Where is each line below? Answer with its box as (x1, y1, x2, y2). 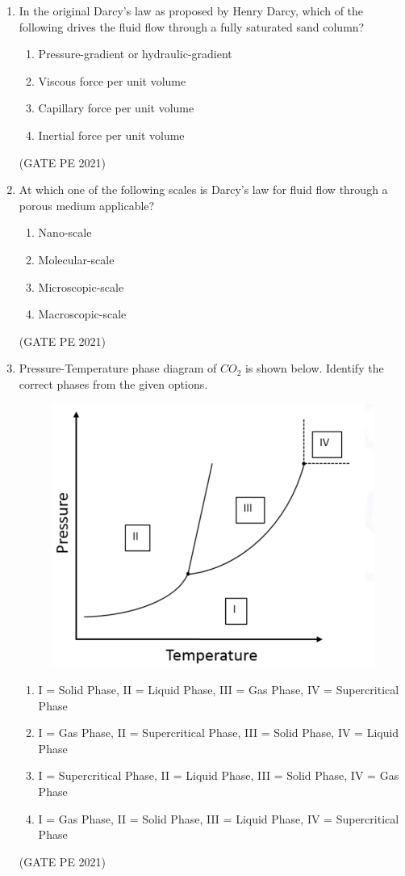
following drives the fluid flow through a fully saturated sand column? (19, 18, 365, 35)
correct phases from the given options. (19, 375, 208, 392)
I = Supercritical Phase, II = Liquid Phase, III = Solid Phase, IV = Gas (38, 767, 399, 784)
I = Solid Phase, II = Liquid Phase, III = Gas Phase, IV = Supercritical (38, 681, 399, 697)
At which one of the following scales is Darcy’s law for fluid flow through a (19, 181, 388, 198)
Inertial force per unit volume (38, 126, 185, 143)
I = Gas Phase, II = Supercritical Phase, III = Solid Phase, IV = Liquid (38, 724, 399, 741)
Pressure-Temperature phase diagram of (19, 360, 217, 377)
